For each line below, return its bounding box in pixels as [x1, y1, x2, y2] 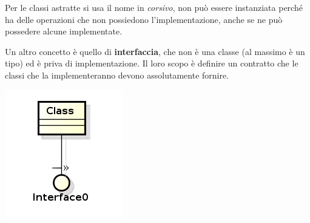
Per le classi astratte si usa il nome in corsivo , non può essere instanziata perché [5, 1, 303, 13]
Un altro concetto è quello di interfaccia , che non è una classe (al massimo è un [5, 45, 305, 57]
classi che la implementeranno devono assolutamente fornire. [5, 68, 229, 81]
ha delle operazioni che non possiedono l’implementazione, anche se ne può [5, 13, 283, 25]
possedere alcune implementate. [5, 25, 123, 37]
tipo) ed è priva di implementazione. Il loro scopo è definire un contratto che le [5, 57, 298, 69]
